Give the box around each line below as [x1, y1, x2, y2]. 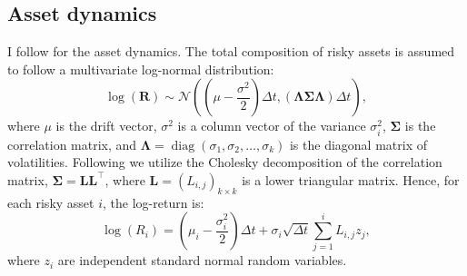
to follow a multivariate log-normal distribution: [7, 59, 274, 78]
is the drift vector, [55, 116, 157, 135]
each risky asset [7, 192, 94, 212]
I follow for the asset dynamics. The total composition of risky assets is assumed [7, 42, 455, 61]
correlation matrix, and [7, 134, 137, 153]
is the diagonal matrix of [289, 134, 427, 153]
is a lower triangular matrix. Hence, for [242, 170, 460, 189]
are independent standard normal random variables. [57, 251, 347, 270]
